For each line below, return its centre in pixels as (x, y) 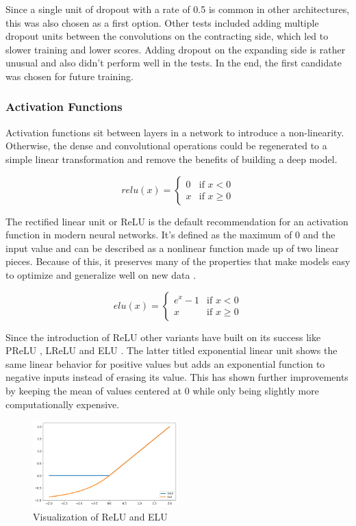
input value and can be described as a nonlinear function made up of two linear (172, 248)
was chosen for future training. (69, 76)
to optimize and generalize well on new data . (101, 274)
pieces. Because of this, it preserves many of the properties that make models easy (178, 261)
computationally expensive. (63, 404)
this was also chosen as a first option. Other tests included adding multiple (162, 22)
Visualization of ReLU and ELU (100, 516)
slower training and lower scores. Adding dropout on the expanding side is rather (176, 49)
